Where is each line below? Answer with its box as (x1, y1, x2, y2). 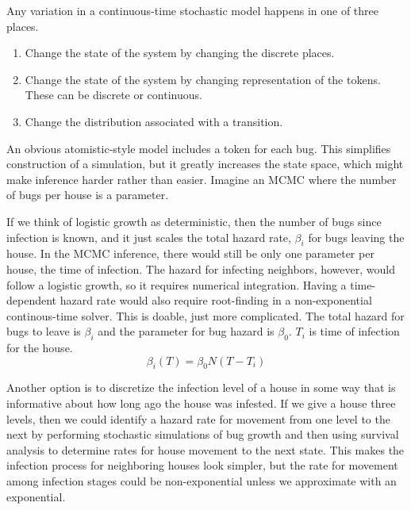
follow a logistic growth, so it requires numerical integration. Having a (6, 276, 347, 293)
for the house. (6, 339, 73, 356)
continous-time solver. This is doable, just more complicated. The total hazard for (6, 307, 405, 324)
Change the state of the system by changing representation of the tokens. (25, 71, 381, 87)
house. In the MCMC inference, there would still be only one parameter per (6, 245, 375, 262)
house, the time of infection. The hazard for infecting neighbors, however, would (6, 260, 395, 277)
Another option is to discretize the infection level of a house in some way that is (6, 379, 396, 396)
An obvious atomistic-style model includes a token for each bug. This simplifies (6, 140, 391, 156)
